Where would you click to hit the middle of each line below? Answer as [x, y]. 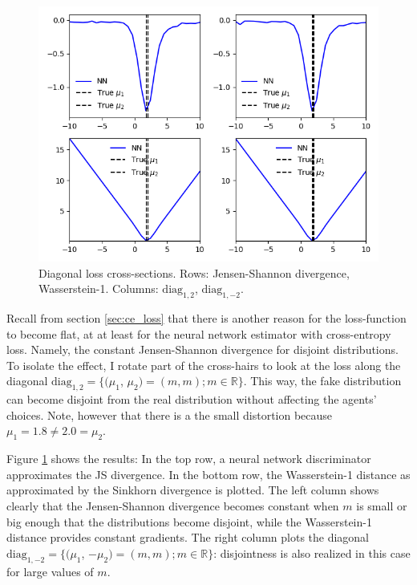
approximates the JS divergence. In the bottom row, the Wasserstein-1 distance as [208, 474]
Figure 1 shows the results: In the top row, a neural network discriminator [189, 459]
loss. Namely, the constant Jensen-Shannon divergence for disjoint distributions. [202, 349]
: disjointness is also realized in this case [312, 552]
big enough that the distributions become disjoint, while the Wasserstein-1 [189, 521]
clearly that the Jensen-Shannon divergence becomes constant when [173, 505]
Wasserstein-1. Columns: [99, 288]
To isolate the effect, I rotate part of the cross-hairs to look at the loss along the [204, 365]
